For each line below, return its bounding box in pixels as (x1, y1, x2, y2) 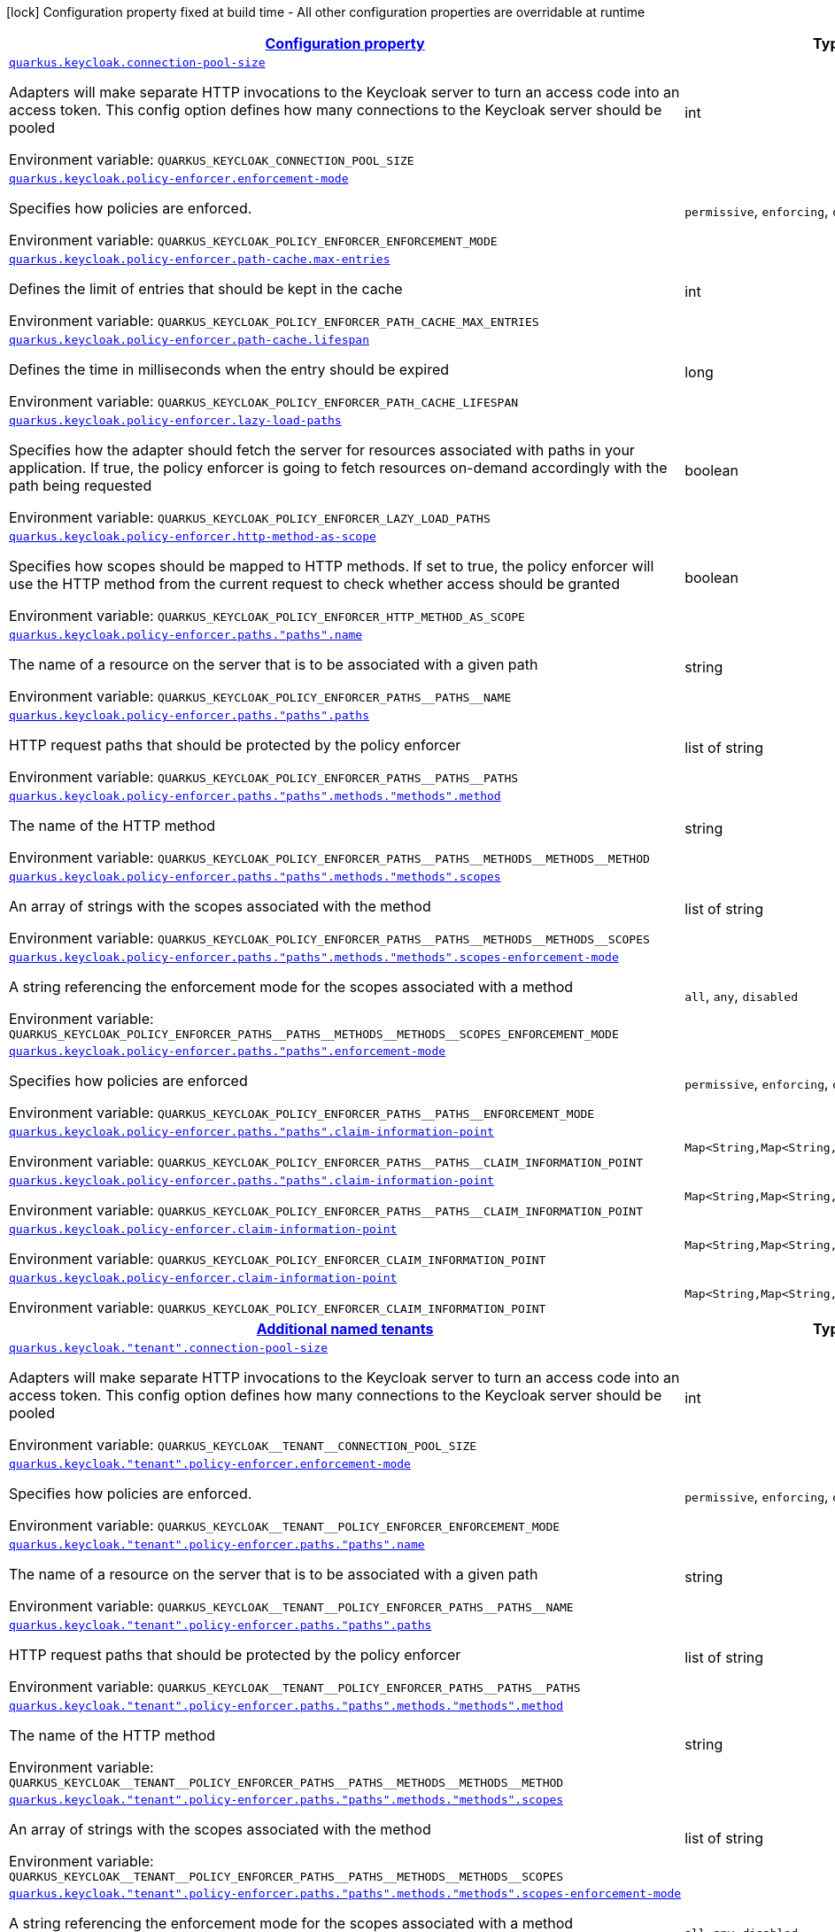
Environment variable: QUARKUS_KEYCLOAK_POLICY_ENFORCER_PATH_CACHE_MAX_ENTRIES (9, 312, 539, 330)
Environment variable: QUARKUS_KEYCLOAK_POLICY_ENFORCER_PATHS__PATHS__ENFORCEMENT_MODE (9, 1104, 595, 1121)
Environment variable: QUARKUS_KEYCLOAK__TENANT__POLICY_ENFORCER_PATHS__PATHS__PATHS (9, 1678, 581, 1695)
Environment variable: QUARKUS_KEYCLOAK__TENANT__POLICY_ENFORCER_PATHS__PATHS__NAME (9, 1597, 574, 1615)
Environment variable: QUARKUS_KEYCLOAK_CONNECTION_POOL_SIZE (9, 151, 414, 168)
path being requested (9, 477, 152, 494)
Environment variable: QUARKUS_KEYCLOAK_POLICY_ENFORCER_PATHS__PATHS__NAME (9, 687, 512, 705)
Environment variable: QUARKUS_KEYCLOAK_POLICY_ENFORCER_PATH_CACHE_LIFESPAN (9, 392, 519, 410)
